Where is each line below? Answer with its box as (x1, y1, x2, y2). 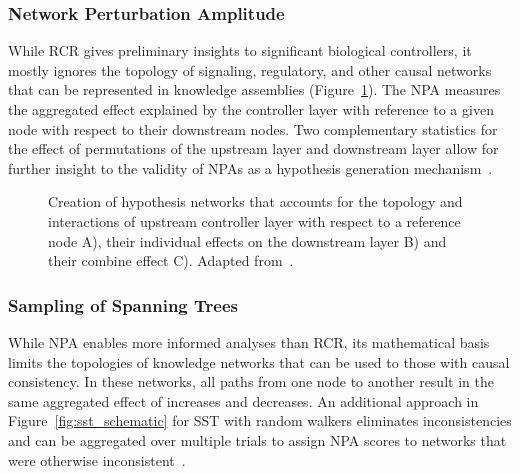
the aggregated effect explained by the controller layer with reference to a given (8, 99, 494, 119)
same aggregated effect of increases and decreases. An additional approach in (8, 390, 479, 411)
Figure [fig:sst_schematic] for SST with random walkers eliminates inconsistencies (8, 410, 512, 431)
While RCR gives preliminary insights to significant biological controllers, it (8, 40, 472, 61)
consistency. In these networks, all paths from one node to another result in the (8, 371, 494, 392)
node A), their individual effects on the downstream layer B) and (48, 230, 447, 251)
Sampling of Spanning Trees (8, 292, 238, 317)
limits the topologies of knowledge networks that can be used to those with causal (8, 351, 510, 372)
